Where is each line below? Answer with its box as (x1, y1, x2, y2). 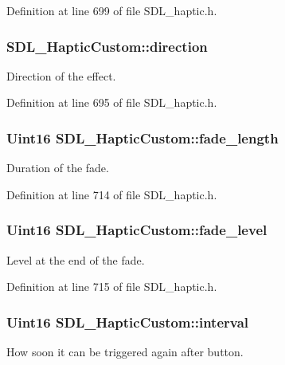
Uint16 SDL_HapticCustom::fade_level (6, 220, 267, 240)
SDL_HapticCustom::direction (6, 36, 208, 56)
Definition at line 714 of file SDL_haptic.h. (6, 186, 217, 202)
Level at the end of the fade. (6, 251, 145, 268)
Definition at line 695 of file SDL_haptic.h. (6, 94, 217, 111)
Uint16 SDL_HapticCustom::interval (6, 312, 249, 332)
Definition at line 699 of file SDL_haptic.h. (6, 2, 217, 18)
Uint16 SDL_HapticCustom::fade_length (6, 128, 279, 147)
